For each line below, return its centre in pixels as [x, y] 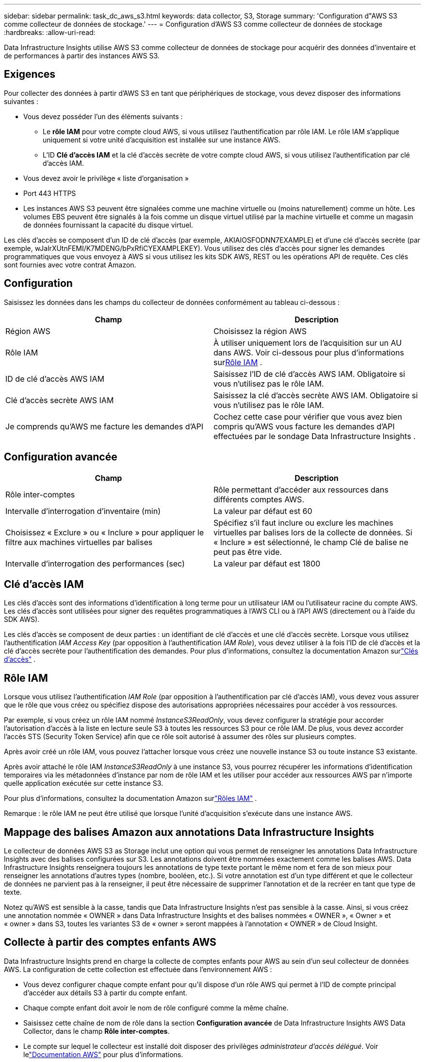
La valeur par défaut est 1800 [267, 563]
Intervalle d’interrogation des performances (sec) [95, 563]
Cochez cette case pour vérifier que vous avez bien [308, 416]
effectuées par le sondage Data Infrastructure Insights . [315, 436]
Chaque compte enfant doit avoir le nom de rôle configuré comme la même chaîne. [156, 1008]
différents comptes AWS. [259, 499]
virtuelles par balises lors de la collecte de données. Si [313, 532]
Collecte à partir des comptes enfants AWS [110, 942]
